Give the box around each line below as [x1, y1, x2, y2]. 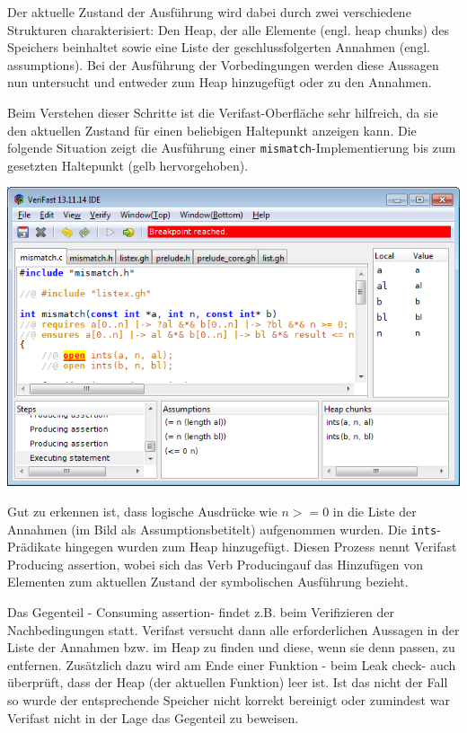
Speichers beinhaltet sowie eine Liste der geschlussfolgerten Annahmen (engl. [7, 38, 430, 57]
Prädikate [7, 537, 61, 556]
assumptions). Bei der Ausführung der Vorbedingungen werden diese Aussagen [7, 55, 439, 74]
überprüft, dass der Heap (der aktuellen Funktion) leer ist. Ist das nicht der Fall [7, 673, 448, 692]
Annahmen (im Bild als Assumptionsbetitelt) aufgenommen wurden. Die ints [7, 519, 437, 538]
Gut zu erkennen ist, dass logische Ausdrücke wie [7, 501, 278, 520]
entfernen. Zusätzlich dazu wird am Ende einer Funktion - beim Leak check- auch [7, 655, 456, 674]
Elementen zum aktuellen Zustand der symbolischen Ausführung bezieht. [7, 572, 409, 591]
